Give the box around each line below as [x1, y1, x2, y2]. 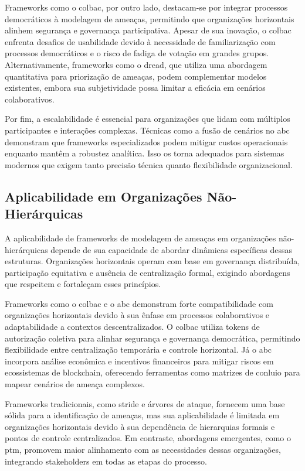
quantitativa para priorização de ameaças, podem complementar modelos [5, 70, 267, 82]
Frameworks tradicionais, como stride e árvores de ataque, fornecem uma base [5, 397, 285, 409]
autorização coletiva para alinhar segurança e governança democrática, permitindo [5, 332, 300, 344]
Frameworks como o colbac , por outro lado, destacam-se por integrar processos [5, 1, 288, 13]
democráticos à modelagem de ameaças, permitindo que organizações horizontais [5, 12, 294, 25]
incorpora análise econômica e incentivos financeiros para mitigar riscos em [5, 354, 274, 367]
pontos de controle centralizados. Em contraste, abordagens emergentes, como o [5, 432, 291, 444]
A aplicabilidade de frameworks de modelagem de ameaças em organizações [5, 231, 276, 244]
